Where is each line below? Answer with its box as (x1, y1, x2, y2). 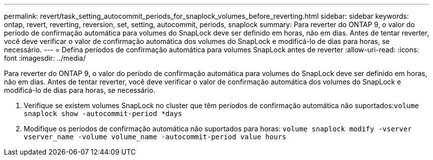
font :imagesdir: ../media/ (4, 54, 86, 62)
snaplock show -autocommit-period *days (24, 110, 182, 118)
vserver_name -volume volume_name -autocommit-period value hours (24, 133, 287, 141)
